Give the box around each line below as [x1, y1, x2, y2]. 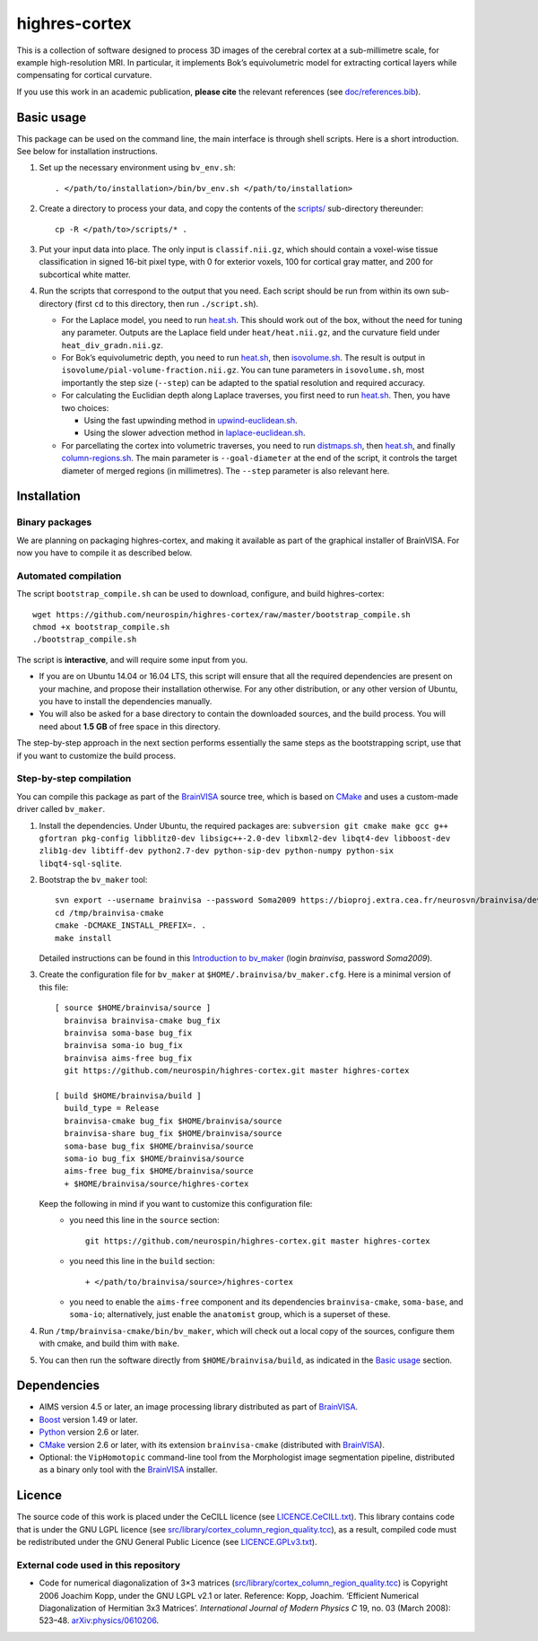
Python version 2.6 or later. [39, 1427, 139, 1437]
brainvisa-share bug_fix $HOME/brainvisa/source [64, 1129, 282, 1139]
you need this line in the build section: [69, 1256, 215, 1267]
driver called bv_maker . [16, 804, 106, 815]
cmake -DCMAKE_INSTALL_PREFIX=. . [55, 921, 206, 930]
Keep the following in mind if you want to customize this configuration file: [39, 1199, 313, 1209]
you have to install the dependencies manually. [39, 696, 213, 707]
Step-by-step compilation [16, 772, 132, 785]
